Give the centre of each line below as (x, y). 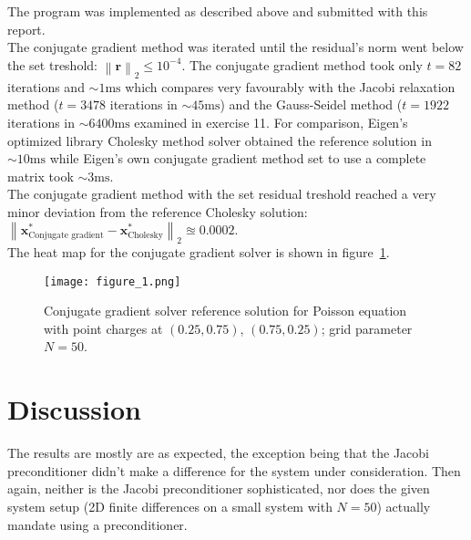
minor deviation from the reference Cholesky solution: (158, 211)
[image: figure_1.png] (113, 281)
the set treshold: (52, 64)
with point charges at (103, 328)
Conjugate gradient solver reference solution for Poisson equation (225, 311)
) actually (404, 506)
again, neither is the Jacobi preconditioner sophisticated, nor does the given (219, 488)
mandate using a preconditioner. (97, 524)
